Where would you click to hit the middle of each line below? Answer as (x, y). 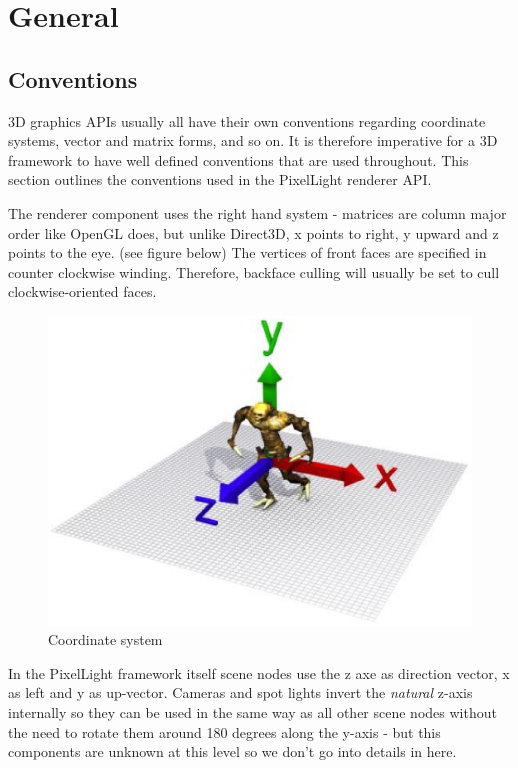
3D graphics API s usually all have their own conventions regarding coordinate (247, 120)
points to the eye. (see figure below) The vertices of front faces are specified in (247, 252)
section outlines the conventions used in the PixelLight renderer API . (220, 179)
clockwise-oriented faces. (82, 291)
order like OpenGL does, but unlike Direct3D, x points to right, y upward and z (253, 232)
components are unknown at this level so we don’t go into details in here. (232, 751)
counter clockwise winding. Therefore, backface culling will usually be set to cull (254, 271)
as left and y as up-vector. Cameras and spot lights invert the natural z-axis (240, 692)
